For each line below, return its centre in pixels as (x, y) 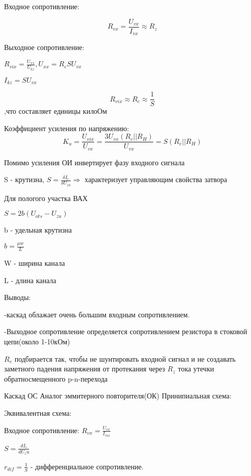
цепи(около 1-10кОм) (37, 341)
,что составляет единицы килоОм (56, 111)
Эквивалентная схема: (38, 412)
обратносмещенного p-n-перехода (56, 378)
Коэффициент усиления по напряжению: (67, 128)
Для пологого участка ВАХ (46, 198)
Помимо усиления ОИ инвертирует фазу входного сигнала (94, 162)
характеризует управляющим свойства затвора (156, 179)
